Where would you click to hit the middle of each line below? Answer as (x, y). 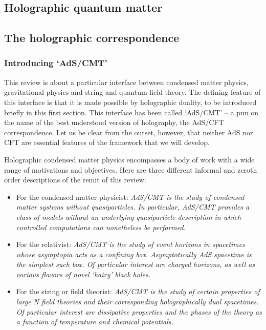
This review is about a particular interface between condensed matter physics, (126, 82)
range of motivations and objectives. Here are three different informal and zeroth (131, 169)
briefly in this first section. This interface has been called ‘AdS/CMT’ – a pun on (131, 112)
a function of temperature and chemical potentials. (95, 322)
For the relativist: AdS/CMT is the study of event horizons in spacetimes (130, 244)
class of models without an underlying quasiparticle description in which (129, 216)
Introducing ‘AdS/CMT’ (56, 63)
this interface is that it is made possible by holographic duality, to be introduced (130, 102)
